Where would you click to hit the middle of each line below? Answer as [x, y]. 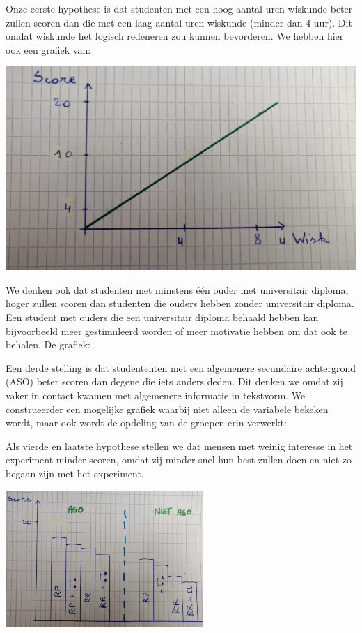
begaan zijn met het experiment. [75, 473]
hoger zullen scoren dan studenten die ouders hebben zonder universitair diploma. [180, 303]
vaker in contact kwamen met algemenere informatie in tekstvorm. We [156, 395]
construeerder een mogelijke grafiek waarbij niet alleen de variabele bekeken [167, 409]
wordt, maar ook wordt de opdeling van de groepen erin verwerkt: [146, 423]
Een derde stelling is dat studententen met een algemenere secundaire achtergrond [181, 367]
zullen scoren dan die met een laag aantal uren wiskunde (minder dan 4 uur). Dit [179, 22]
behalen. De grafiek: [48, 344]
